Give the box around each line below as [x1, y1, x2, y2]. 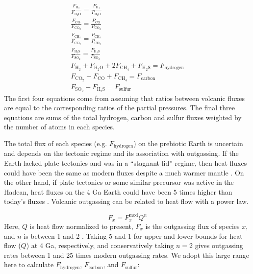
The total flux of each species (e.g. [4, 138, 107, 149]
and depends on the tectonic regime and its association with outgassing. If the [4, 148, 239, 158]
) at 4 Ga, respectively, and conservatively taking [26, 240, 174, 250]
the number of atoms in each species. [4, 122, 115, 132]
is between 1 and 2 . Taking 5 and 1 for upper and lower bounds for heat [24, 230, 243, 241]
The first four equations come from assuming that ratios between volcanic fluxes [4, 93, 245, 103]
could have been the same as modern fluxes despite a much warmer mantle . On [4, 167, 244, 177]
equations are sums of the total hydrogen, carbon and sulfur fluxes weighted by [4, 112, 242, 122]
